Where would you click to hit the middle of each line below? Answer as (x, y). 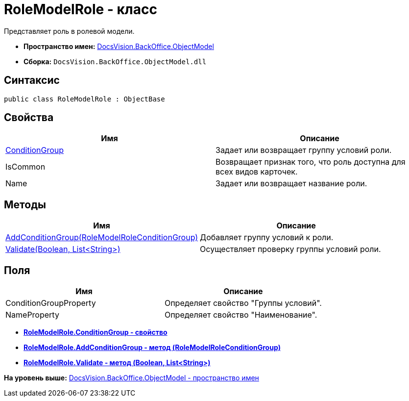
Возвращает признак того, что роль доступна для (311, 162)
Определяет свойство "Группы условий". (243, 303)
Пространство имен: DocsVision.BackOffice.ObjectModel (119, 46)
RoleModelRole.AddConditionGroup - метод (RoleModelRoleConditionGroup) (152, 348)
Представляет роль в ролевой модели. (69, 31)
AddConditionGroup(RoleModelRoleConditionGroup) (102, 238)
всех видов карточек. (257, 172)
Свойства (29, 118)
